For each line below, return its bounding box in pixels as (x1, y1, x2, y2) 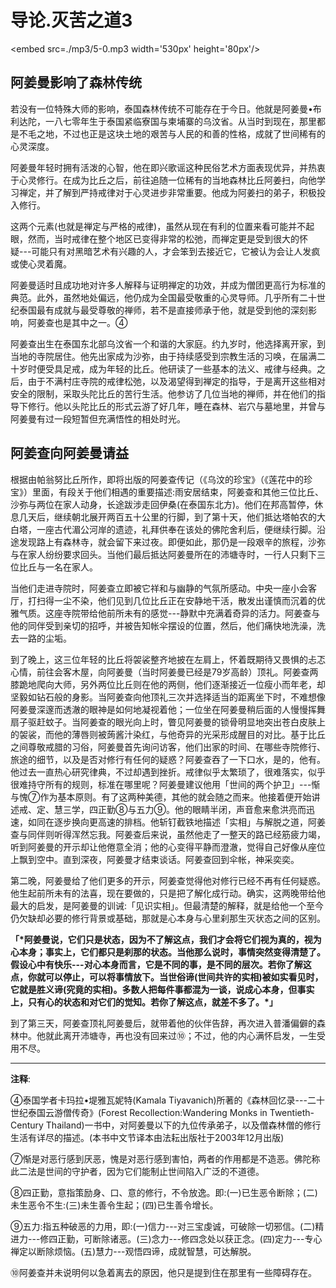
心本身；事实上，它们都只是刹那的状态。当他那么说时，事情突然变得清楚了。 (10, 946, 326, 958)
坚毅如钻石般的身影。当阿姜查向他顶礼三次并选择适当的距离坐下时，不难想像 (10, 691, 326, 703)
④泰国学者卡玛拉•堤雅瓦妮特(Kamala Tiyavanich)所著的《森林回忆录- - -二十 (10, 1094, 325, 1106)
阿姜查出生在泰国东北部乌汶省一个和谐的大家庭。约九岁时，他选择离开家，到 (10, 337, 326, 350)
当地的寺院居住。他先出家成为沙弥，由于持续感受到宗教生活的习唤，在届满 (10, 350, 317, 362)
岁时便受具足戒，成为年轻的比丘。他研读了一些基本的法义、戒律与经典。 (18, 362, 317, 375)
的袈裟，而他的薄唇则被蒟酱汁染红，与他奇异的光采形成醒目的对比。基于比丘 (10, 728, 326, 740)
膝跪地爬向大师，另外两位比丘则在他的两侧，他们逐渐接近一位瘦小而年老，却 (10, 678, 326, 690)
